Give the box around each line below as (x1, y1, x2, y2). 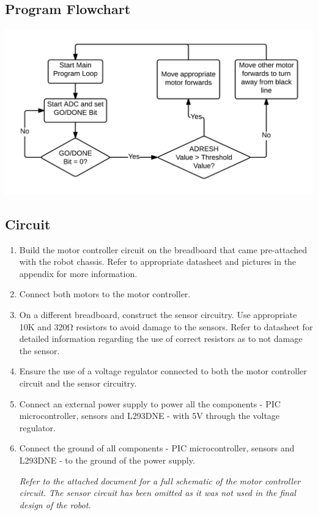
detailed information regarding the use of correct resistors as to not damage (19, 332, 303, 345)
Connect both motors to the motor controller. (19, 287, 191, 300)
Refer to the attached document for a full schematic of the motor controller (19, 474, 301, 487)
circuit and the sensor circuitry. (19, 377, 137, 390)
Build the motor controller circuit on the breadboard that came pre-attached (19, 243, 308, 256)
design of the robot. (19, 498, 91, 511)
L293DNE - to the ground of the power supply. (19, 454, 195, 467)
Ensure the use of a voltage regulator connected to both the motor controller (19, 365, 307, 377)
